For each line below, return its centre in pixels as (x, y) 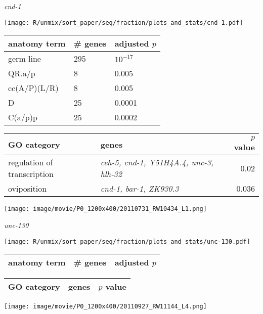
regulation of (31, 162)
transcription (31, 174)
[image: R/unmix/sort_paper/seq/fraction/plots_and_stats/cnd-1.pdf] (124, 23)
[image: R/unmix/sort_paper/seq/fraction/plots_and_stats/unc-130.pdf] (127, 241)
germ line (25, 59)
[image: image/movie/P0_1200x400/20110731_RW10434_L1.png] (105, 209)
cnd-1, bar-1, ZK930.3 (140, 189)
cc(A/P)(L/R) (33, 88)
